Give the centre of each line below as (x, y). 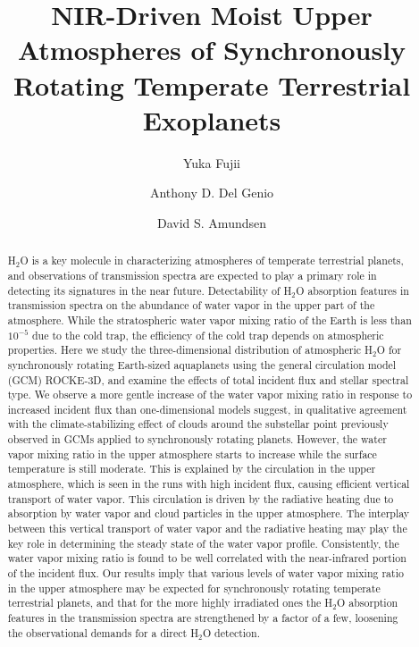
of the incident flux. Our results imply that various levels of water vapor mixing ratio (205, 573)
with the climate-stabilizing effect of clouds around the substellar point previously (198, 424)
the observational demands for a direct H (103, 632)
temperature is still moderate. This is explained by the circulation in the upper (192, 469)
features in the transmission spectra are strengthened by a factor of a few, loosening (203, 618)
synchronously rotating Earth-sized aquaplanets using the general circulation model (202, 364)
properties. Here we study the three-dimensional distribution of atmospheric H (190, 350)
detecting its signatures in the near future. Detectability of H (150, 290)
